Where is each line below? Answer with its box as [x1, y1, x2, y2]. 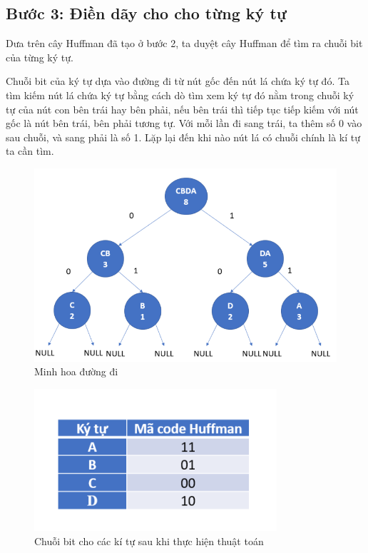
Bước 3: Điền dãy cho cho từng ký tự [6, 2, 287, 24]
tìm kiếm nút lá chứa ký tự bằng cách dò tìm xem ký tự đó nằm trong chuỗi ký [6, 87, 354, 102]
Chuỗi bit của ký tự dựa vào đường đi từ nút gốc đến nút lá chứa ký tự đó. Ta [6, 73, 349, 88]
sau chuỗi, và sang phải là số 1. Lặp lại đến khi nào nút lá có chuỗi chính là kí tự [6, 129, 361, 144]
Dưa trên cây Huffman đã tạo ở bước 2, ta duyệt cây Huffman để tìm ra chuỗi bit [6, 36, 363, 51]
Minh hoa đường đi [34, 364, 118, 379]
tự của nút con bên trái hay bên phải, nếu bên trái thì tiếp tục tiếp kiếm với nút [6, 101, 359, 116]
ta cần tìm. [6, 143, 54, 158]
